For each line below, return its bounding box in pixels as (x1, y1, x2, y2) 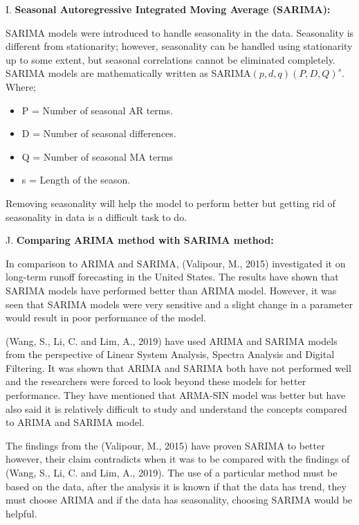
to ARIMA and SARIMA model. (6, 415, 145, 429)
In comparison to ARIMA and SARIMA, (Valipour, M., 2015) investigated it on (6, 256, 346, 270)
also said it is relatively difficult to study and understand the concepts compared (6, 401, 347, 416)
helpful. (6, 506, 37, 520)
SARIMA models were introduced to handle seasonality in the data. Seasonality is (6, 25, 354, 39)
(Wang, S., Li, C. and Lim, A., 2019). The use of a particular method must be (6, 465, 338, 480)
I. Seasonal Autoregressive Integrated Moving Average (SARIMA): (6, 2, 331, 16)
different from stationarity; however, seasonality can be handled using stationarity (6, 39, 353, 53)
